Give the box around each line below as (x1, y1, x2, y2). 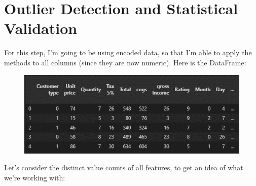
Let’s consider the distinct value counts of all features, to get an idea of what (4, 162, 243, 173)
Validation (4, 18, 78, 39)
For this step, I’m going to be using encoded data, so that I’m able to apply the (4, 47, 252, 58)
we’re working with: (4, 172, 65, 182)
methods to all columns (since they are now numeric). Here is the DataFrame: (4, 57, 246, 67)
